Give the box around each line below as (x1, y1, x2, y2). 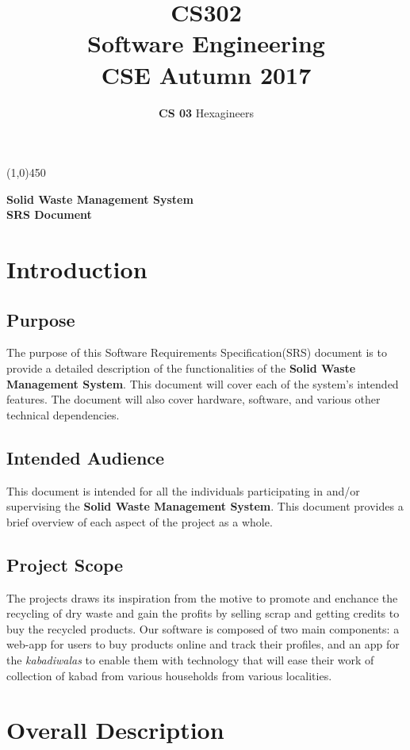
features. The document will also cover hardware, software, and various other (6, 391, 381, 408)
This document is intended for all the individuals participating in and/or (6, 482, 360, 499)
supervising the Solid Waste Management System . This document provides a (6, 498, 404, 515)
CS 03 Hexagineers (159, 104, 254, 121)
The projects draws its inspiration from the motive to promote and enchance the (6, 589, 398, 606)
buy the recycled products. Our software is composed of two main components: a (6, 620, 400, 637)
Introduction (6, 253, 148, 285)
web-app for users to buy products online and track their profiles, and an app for (6, 636, 400, 652)
